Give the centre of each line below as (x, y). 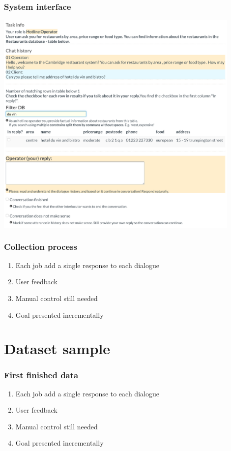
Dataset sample (57, 348)
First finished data (41, 375)
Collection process (41, 247)
